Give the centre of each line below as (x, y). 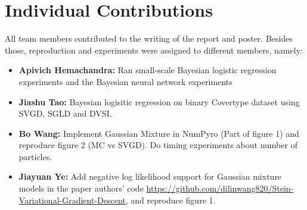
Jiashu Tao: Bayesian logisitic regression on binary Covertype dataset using (159, 101)
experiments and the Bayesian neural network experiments (125, 81)
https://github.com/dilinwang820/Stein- (220, 188)
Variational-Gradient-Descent (72, 200)
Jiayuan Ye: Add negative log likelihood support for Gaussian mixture (150, 176)
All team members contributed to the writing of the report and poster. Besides (149, 38)
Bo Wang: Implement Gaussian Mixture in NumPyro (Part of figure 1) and (159, 133)
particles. (35, 156)
